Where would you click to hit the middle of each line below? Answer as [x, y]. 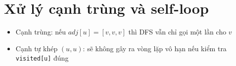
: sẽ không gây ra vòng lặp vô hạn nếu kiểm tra [155, 48]
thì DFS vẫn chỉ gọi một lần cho [177, 32]
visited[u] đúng [42, 58]
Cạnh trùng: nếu [41, 32]
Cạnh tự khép [37, 48]
